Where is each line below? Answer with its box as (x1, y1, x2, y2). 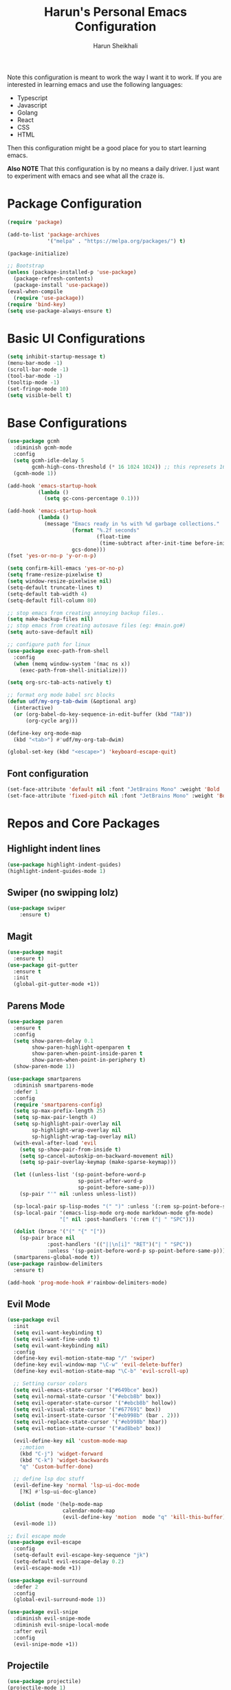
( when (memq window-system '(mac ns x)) (13, 660, 131, 667)
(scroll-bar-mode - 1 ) (7, 366, 69, 373)
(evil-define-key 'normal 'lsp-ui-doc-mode (13, 1482, 140, 1489)
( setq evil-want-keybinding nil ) (13, 1342, 109, 1349)
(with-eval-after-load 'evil (13, 1139, 97, 1147)
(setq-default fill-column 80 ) (7, 597, 97, 604)
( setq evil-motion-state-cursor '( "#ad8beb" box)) (13, 1425, 162, 1432)
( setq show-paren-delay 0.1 (13, 1037, 94, 1045)
